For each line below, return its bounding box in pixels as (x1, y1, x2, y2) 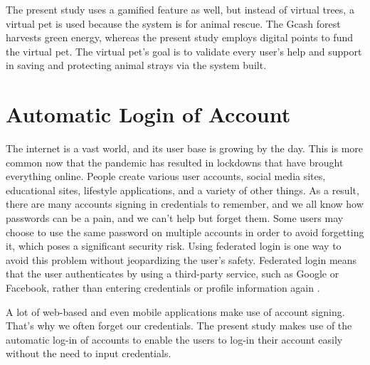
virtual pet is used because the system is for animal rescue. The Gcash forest (6, 16, 341, 31)
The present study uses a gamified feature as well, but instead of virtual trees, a (6, 2, 354, 16)
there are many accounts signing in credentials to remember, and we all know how (6, 196, 364, 211)
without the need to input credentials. (6, 346, 171, 361)
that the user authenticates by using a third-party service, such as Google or (6, 266, 339, 281)
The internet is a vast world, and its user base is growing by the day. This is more (6, 141, 364, 156)
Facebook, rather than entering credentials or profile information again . (6, 280, 320, 295)
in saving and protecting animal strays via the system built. (6, 58, 267, 73)
